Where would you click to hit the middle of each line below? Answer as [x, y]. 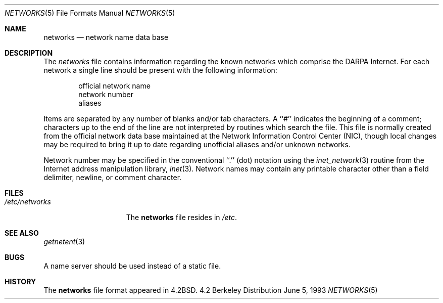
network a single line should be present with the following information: [160, 70]
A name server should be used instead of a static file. [132, 266]
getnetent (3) [64, 242]
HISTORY [20, 282]
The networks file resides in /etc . [182, 217]
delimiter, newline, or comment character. [113, 177]
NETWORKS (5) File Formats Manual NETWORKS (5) [90, 13]
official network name [114, 86]
